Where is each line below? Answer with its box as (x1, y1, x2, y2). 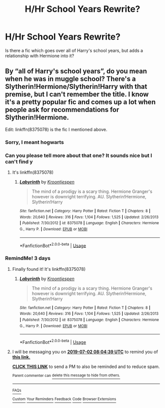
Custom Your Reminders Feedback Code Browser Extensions (12, 397, 116, 402)
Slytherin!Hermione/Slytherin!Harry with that (5, 82, 147, 91)
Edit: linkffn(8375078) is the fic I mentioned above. (5, 126, 108, 132)
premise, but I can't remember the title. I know (5, 90, 149, 99)
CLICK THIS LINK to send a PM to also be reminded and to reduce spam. (12, 364, 160, 370)
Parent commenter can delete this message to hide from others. (12, 373, 120, 378)
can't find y (5, 158, 33, 165)
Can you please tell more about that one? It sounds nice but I (5, 152, 152, 159)
